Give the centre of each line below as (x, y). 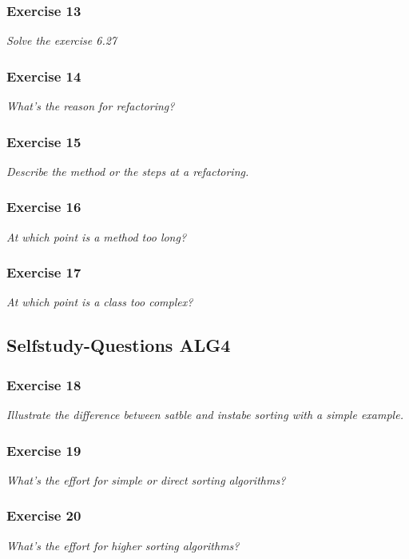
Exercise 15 (44, 141)
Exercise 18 (44, 384)
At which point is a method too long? (97, 236)
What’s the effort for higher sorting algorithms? (123, 545)
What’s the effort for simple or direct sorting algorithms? (146, 479)
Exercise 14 (44, 76)
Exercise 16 (44, 207)
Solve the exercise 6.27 (62, 40)
